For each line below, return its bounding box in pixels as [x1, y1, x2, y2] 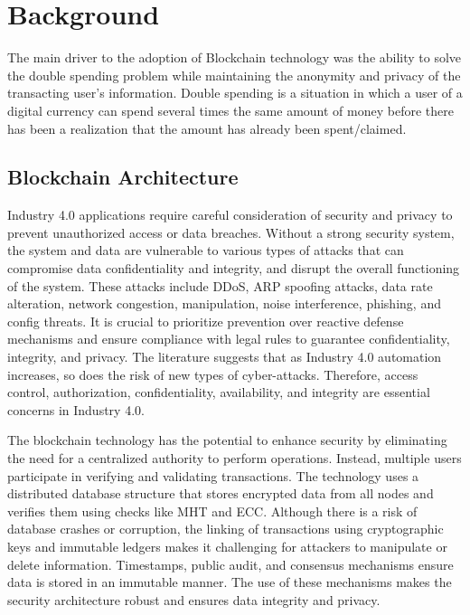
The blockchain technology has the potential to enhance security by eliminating [7, 430, 447, 449]
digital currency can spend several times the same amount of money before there [7, 100, 454, 119]
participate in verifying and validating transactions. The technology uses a [7, 466, 419, 485]
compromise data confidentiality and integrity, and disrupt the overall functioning [7, 259, 460, 278]
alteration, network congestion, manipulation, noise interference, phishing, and [7, 294, 441, 313]
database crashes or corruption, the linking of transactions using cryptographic [7, 519, 444, 538]
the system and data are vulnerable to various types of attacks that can [7, 241, 404, 260]
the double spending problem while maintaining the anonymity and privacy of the [7, 65, 461, 84]
